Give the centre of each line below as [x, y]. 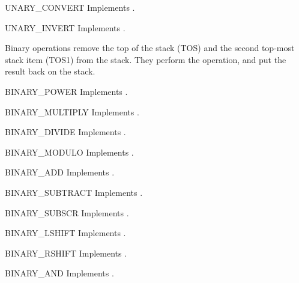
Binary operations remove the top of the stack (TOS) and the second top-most [150, 48]
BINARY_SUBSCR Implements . [67, 212]
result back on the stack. [50, 71]
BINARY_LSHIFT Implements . [65, 233]
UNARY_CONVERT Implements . [70, 7]
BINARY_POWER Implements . [66, 91]
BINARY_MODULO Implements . [69, 152]
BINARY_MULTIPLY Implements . [72, 111]
